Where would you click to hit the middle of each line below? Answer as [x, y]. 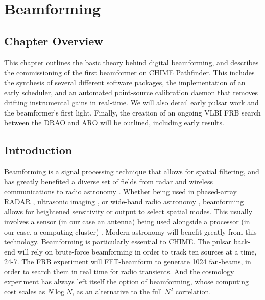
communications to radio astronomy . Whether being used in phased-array [121, 191]
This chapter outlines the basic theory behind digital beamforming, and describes [131, 62]
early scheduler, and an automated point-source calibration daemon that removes [131, 92]
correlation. [193, 292]
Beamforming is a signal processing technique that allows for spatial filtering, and [132, 171]
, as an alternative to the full [117, 292]
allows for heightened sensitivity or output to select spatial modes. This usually [128, 211]
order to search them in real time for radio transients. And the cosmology [119, 271]
